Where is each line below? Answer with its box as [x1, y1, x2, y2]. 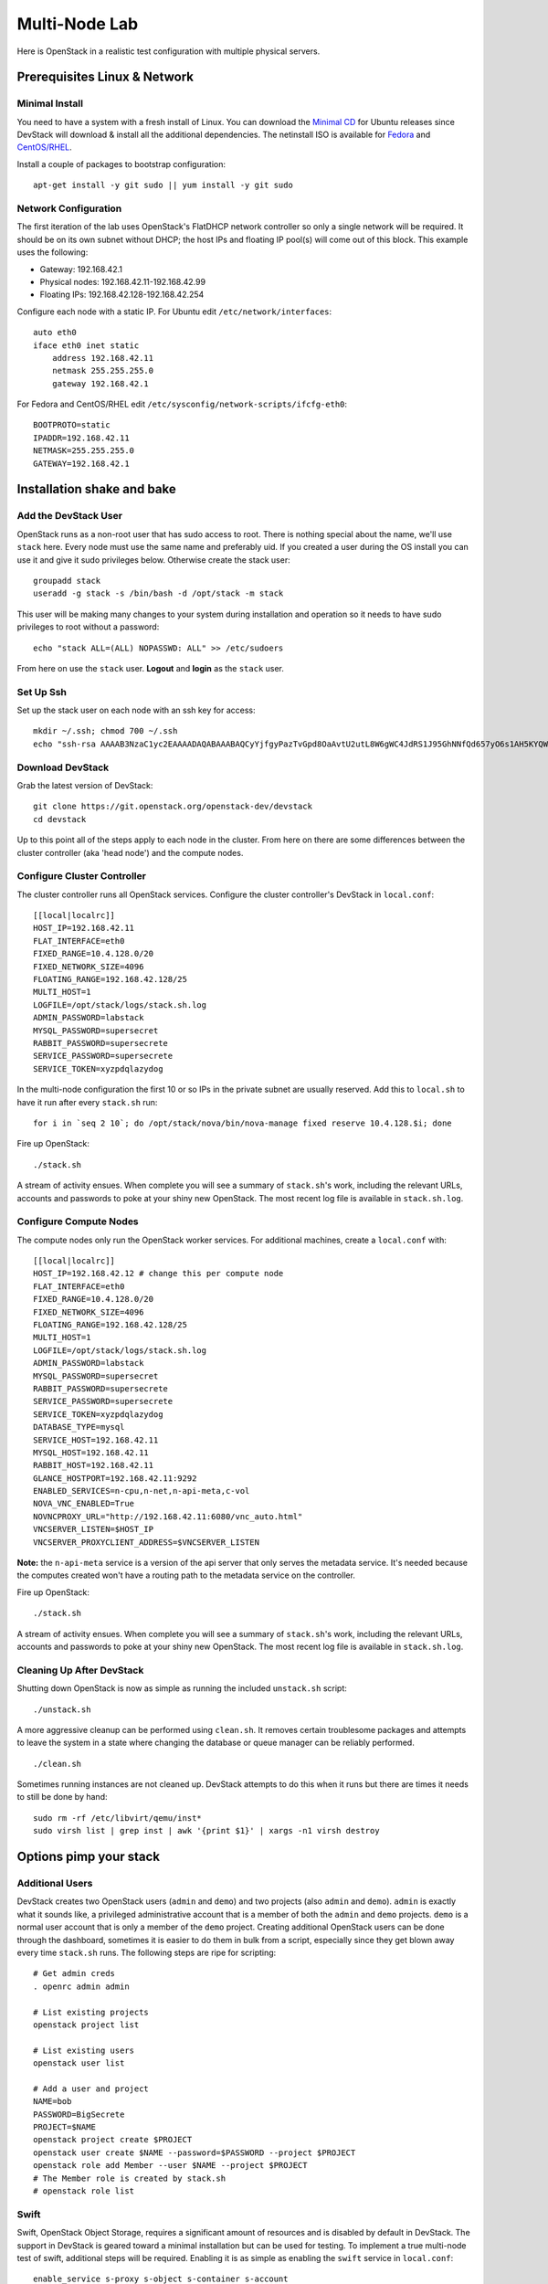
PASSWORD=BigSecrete [33, 2109, 125, 2120]
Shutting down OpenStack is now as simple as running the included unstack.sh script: [16, 1683, 347, 1694]
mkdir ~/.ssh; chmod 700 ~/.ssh [33, 726, 178, 736]
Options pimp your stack [16, 1849, 160, 1865]
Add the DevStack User [16, 510, 123, 523]
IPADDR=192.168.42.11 [33, 432, 130, 443]
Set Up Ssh [16, 685, 68, 698]
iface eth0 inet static [33, 340, 140, 351]
